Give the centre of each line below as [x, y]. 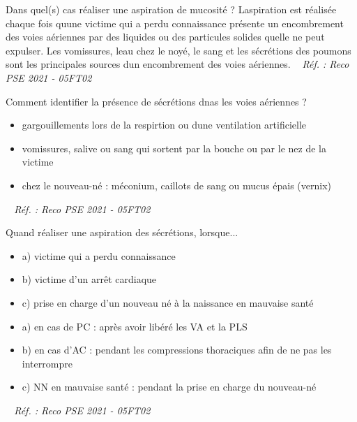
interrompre [47, 363]
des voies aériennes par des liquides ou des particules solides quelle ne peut [165, 37]
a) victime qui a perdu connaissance [99, 255]
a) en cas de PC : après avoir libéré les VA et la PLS [135, 326]
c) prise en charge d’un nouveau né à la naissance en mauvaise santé [168, 302]
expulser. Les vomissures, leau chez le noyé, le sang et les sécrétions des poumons [178, 50]
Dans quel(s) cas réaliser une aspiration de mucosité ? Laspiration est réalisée [171, 9]
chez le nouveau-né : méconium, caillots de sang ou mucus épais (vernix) [177, 185]
